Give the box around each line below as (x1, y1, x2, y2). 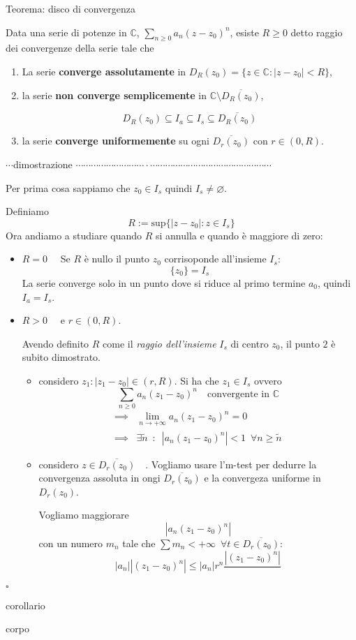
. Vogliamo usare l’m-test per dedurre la (145, 456, 317, 471)
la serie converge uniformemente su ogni (22, 133, 209, 148)
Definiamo (6, 204, 50, 218)
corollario (6, 597, 45, 612)
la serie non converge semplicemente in (22, 87, 207, 102)
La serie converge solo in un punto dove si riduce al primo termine (22, 275, 306, 290)
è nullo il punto (84, 251, 150, 266)
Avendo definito (22, 336, 89, 350)
